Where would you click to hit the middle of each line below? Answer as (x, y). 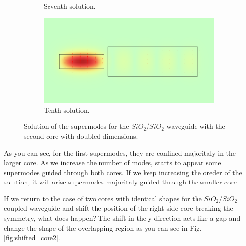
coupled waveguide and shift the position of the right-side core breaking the (119, 208)
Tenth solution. (67, 109)
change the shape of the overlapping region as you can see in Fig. (103, 227)
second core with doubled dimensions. (81, 136)
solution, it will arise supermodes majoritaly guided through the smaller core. (121, 182)
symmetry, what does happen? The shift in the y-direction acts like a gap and (122, 218)
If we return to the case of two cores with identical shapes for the (103, 198)
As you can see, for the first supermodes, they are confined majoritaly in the (120, 153)
